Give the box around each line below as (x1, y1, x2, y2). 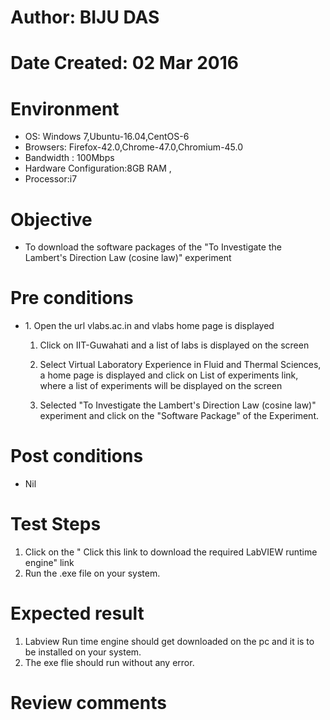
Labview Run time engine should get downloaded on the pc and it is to (24, 636, 315, 647)
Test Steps (10, 513, 102, 536)
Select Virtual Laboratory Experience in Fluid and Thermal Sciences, (39, 359, 322, 371)
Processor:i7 (24, 173, 78, 185)
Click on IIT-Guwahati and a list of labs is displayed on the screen (39, 339, 310, 351)
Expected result (10, 602, 145, 625)
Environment (10, 97, 120, 120)
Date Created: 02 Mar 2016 (10, 52, 239, 75)
